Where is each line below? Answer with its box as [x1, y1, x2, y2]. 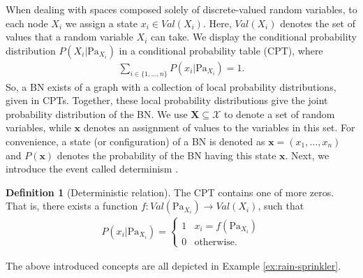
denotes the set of [280, 15, 356, 30]
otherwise [194, 237, 235, 247]
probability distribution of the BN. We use [6, 106, 188, 121]
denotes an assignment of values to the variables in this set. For [83, 120, 355, 135]
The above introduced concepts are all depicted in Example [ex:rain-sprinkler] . [6, 258, 341, 272]
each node [6, 15, 48, 30]
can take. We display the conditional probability [151, 29, 357, 44]
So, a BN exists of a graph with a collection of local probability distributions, [6, 79, 336, 94]
